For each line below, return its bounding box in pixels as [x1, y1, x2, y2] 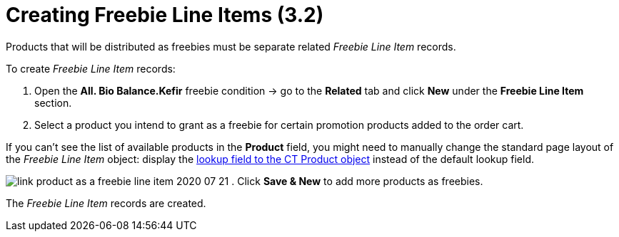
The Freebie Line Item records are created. [6, 196, 206, 209]
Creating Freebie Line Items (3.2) [6, 3, 324, 27]
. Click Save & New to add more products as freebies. [231, 174, 483, 187]
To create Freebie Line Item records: [6, 62, 176, 75]
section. [34, 96, 72, 109]
